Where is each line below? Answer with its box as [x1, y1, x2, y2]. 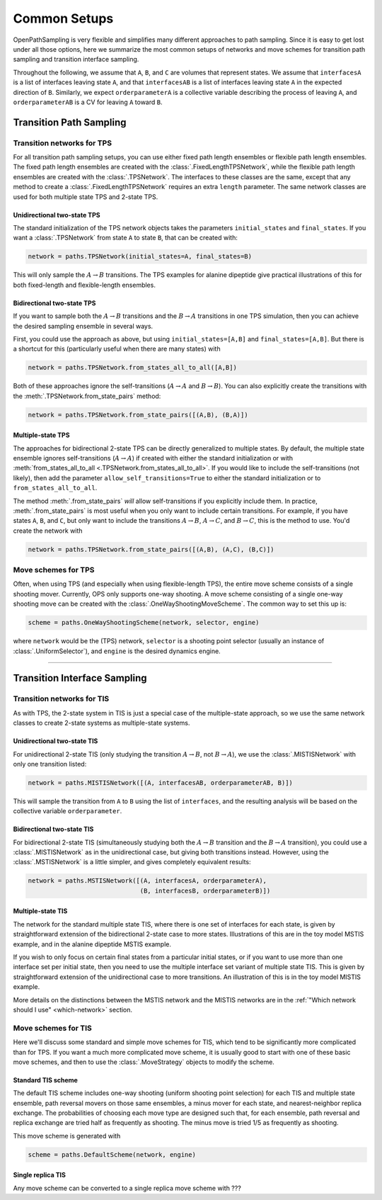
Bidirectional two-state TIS [13, 825, 94, 834]
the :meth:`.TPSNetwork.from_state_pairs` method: [13, 392, 161, 400]
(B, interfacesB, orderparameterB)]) [139, 886, 271, 895]
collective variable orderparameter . [13, 807, 122, 815]
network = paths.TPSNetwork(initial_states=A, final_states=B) [28, 252, 253, 261]
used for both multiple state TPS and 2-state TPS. [13, 192, 158, 201]
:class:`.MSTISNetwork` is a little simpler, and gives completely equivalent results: [13, 858, 251, 866]
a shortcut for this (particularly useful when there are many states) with [13, 344, 221, 353]
